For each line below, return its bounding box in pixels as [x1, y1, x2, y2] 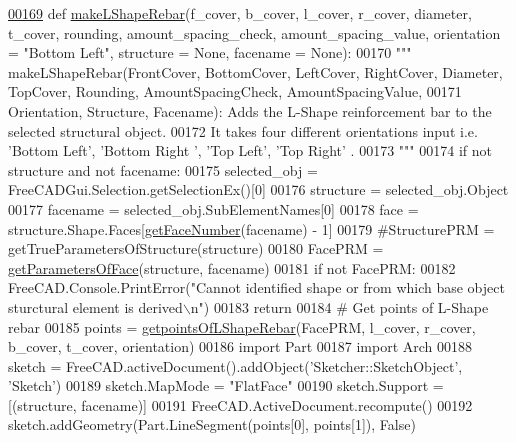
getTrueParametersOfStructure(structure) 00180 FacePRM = [8, 238, 384, 259]
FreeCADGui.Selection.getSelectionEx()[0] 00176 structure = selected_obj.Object [8, 179, 509, 200]
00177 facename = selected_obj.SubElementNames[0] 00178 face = [8, 198, 419, 219]
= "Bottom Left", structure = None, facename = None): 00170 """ [8, 42, 412, 63]
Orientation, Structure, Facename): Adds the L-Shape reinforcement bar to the [8, 100, 492, 121]
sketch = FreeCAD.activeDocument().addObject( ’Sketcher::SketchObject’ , [8, 355, 463, 376]
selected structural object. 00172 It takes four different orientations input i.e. [8, 120, 478, 141]
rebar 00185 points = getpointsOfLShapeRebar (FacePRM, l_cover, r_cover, [8, 316, 476, 337]
